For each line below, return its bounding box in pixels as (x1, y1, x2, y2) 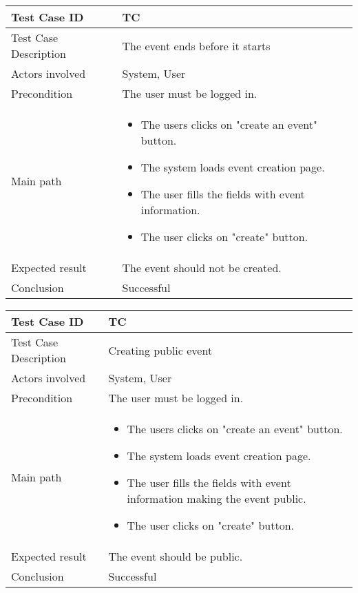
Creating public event (108, 342, 213, 358)
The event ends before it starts (122, 37, 271, 54)
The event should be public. (108, 548, 243, 564)
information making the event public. (127, 490, 306, 506)
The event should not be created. (122, 260, 282, 275)
